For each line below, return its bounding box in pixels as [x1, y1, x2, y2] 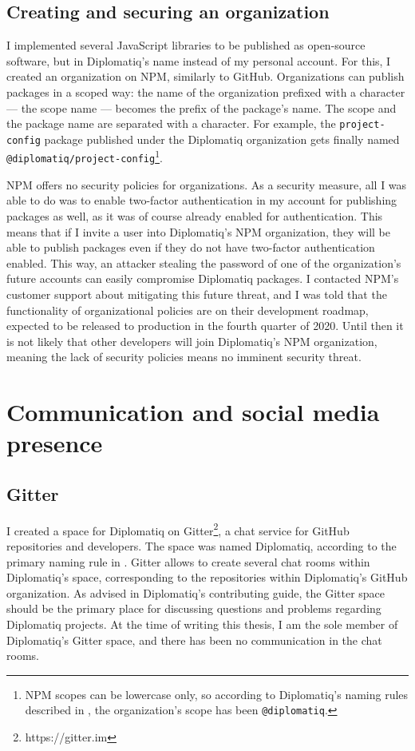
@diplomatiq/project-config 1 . [6, 147, 163, 166]
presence [6, 427, 103, 459]
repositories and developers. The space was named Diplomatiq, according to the [6, 537, 397, 554]
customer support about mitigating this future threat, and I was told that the [6, 285, 387, 302]
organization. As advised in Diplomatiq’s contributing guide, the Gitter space [6, 584, 385, 601]
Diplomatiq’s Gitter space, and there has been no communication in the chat [6, 631, 382, 648]
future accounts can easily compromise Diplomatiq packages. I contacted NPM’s [6, 270, 399, 287]
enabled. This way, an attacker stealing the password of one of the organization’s [6, 254, 401, 271]
